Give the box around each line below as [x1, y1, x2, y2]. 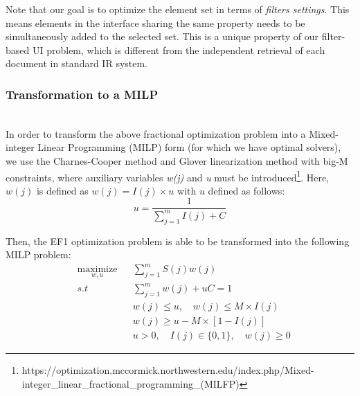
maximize [77, 264, 118, 275]
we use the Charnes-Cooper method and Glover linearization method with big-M [6, 153, 348, 168]
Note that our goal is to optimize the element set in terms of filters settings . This [6, 2, 350, 16]
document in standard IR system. [6, 56, 148, 71]
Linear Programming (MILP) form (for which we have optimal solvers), [37, 140, 341, 154]
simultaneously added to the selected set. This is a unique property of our [6, 29, 319, 44]
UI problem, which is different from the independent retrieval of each [32, 42, 325, 57]
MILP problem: [6, 247, 71, 262]
